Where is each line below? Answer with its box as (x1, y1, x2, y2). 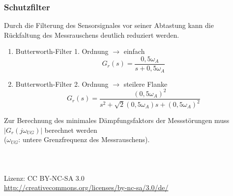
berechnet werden (44, 124, 97, 135)
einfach (123, 46, 145, 56)
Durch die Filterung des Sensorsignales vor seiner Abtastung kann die (4, 20, 214, 30)
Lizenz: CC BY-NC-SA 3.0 (4, 172, 85, 183)
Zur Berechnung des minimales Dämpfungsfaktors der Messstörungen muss (4, 115, 230, 125)
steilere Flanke (123, 78, 168, 89)
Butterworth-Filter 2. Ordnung (15, 78, 109, 89)
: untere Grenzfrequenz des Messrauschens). (18, 134, 150, 145)
